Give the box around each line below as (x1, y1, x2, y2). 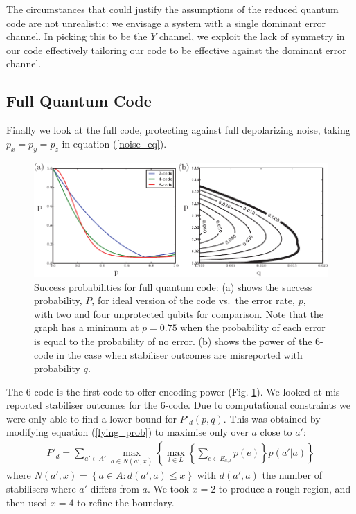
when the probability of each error (180, 320, 326, 335)
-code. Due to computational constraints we (165, 398, 350, 412)
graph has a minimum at (34, 320, 139, 335)
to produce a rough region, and (218, 481, 351, 495)
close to (260, 425, 292, 439)
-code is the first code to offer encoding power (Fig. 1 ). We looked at (30, 384, 322, 398)
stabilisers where (6, 481, 76, 495)
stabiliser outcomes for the (45, 398, 158, 412)
